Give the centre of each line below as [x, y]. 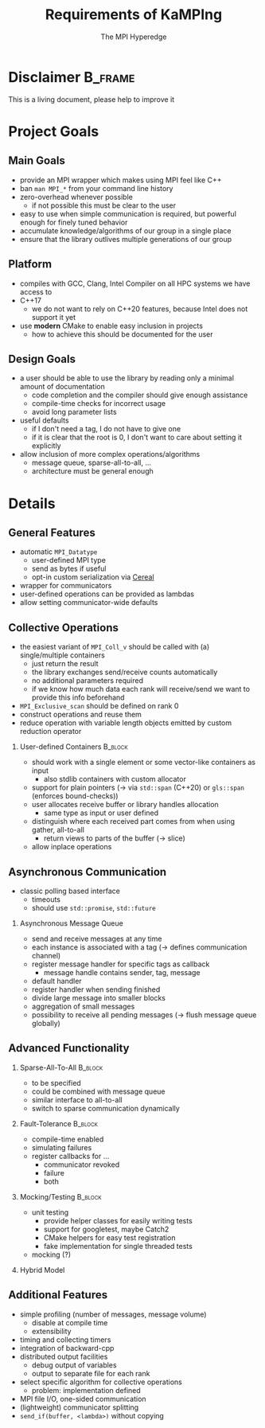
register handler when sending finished [96, 989]
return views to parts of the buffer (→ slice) [114, 838]
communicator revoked [82, 1165]
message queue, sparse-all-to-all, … [92, 462]
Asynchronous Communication [88, 872]
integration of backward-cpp [67, 1348]
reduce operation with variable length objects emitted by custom [126, 723]
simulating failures [62, 1147]
